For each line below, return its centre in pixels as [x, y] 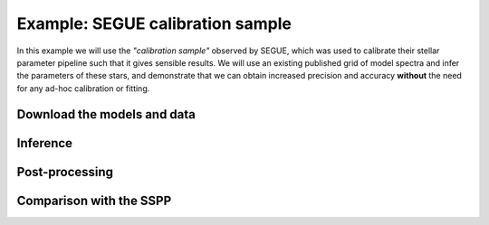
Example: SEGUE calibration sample [154, 23]
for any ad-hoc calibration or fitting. [83, 88]
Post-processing [65, 172]
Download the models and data [106, 114]
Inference [44, 143]
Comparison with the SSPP [94, 200]
